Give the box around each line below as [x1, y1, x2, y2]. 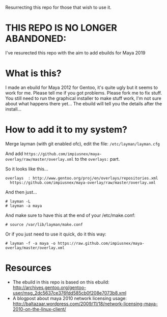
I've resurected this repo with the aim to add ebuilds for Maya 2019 [5, 49, 146, 55]
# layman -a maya [5, 203, 42, 208]
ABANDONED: [5, 33, 67, 45]
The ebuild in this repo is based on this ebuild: [12, 279, 109, 285]
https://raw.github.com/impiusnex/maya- [58, 241, 145, 246]
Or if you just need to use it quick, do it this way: [5, 231, 107, 237]
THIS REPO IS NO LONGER [5, 22, 117, 34]
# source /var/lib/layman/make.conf [5, 222, 83, 227]
